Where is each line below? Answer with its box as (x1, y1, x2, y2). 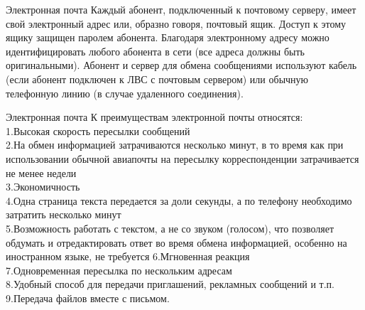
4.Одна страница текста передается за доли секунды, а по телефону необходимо (6, 193, 352, 208)
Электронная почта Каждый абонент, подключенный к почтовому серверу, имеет (6, 2, 356, 16)
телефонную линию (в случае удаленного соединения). (6, 85, 244, 100)
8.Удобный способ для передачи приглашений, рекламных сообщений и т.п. (6, 277, 335, 292)
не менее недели (6, 165, 77, 180)
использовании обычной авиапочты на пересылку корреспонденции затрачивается (6, 151, 359, 166)
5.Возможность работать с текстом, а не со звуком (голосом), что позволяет (6, 220, 334, 235)
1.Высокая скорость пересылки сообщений (6, 123, 190, 138)
